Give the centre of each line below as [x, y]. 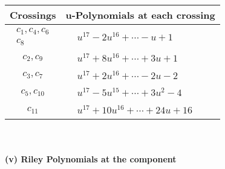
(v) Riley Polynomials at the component [91, 158]
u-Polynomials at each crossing [140, 15]
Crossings [33, 15]
